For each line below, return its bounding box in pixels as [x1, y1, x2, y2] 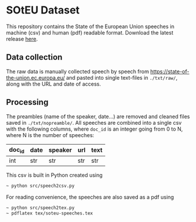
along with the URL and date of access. [6, 80, 102, 87]
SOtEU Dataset [6, 4, 80, 17]
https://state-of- [150, 68, 190, 75]
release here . [6, 35, 38, 42]
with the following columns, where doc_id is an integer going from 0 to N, [6, 125, 183, 132]
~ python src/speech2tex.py [6, 204, 75, 211]
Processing [6, 97, 49, 107]
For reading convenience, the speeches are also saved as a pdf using [6, 193, 174, 200]
